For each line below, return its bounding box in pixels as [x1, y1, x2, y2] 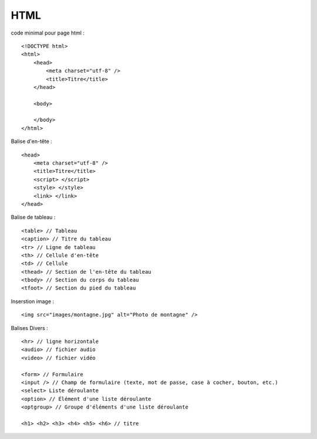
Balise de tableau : [11, 214, 56, 221]
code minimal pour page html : [11, 29, 85, 36]
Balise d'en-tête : [11, 138, 52, 145]
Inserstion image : [11, 298, 55, 305]
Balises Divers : [11, 324, 48, 331]
